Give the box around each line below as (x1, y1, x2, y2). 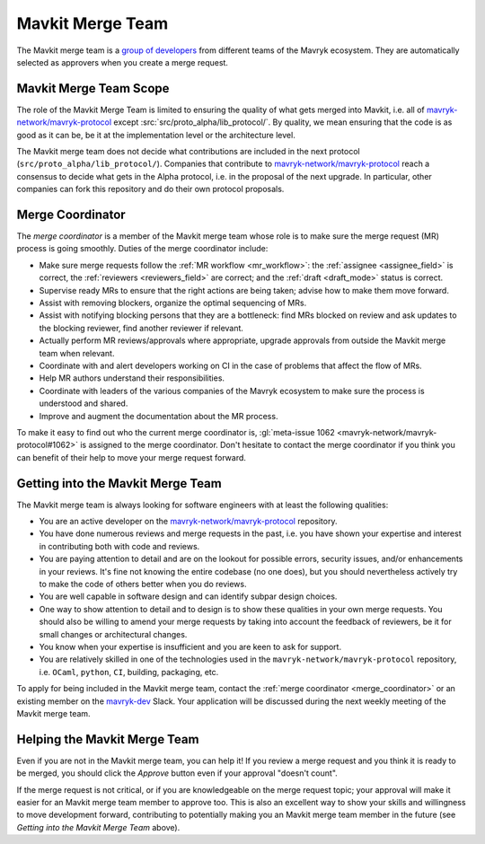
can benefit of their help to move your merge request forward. (16, 452, 247, 462)
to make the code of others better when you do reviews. (39, 578, 247, 589)
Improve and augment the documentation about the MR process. (39, 410, 278, 421)
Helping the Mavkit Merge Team (16, 732, 199, 747)
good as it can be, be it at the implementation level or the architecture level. (16, 129, 295, 140)
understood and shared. (39, 398, 128, 409)
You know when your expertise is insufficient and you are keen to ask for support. (39, 641, 341, 652)
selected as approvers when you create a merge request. (16, 57, 229, 67)
